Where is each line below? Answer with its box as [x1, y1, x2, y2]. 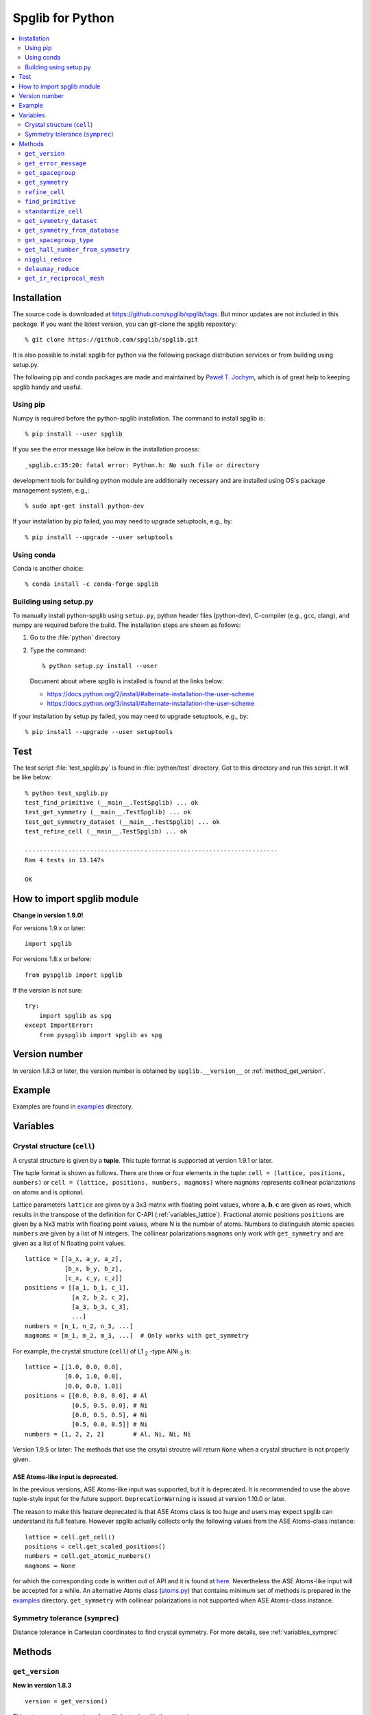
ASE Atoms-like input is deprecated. [12, 1472, 119, 1481]
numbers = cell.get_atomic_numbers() [25, 1552, 152, 1560]
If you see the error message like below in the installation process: [12, 445, 200, 453]
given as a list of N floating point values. [12, 1239, 126, 1247]
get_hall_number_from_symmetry [25, 246, 130, 254]
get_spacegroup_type [25, 236, 94, 244]
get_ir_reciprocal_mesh [25, 274, 105, 283]
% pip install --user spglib [25, 430, 123, 438]
